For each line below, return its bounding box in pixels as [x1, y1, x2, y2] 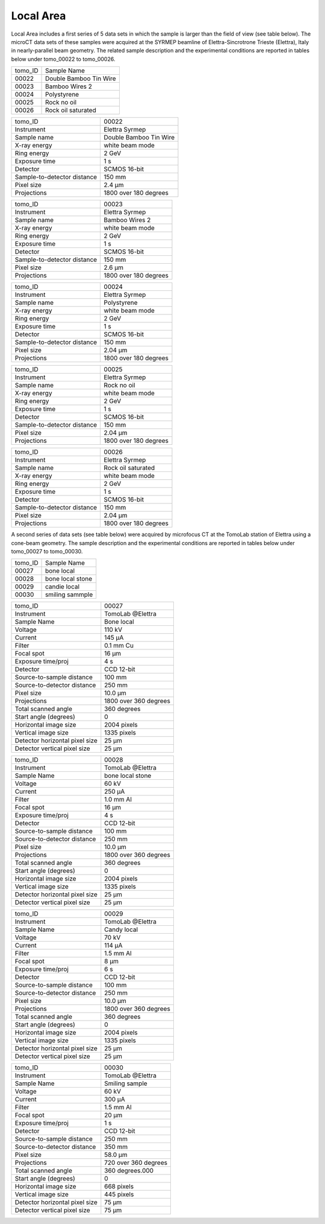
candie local [45, 582, 80, 591]
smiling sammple [45, 590, 93, 599]
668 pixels [104, 1182, 134, 1191]
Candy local [104, 925, 138, 934]
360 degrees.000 [104, 1167, 153, 1175]
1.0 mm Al [104, 795, 132, 804]
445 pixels [104, 1190, 134, 1199]
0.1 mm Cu [104, 642, 134, 650]
